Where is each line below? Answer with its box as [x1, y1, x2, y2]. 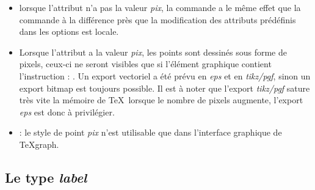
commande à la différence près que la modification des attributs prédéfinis [19, 13, 296, 26]
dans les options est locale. [19, 25, 119, 38]
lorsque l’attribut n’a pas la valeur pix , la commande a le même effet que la [19, 1, 301, 13]
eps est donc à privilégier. [19, 105, 115, 118]
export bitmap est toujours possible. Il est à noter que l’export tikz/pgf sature [19, 81, 310, 94]
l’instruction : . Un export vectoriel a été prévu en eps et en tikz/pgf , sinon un [19, 69, 311, 82]
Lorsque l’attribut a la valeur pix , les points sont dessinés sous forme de [19, 45, 287, 58]
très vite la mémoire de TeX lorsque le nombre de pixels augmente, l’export [19, 93, 303, 106]
